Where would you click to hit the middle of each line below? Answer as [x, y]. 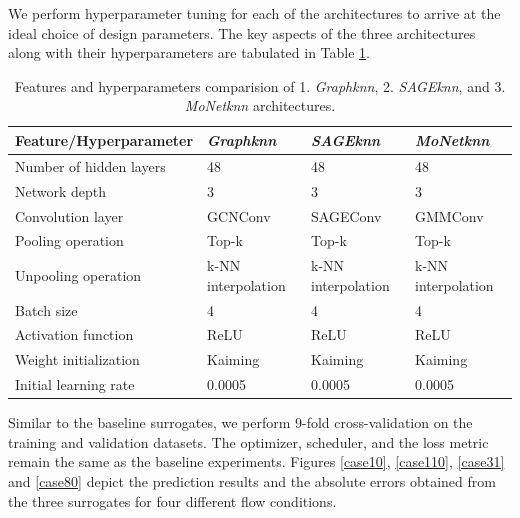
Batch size [46, 309]
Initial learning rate [75, 384]
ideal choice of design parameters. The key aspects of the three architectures [242, 32]
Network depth [61, 190]
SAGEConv [346, 215]
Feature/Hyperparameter [104, 139]
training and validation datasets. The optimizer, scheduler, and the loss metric [248, 441]
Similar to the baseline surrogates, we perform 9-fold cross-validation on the [240, 422]
